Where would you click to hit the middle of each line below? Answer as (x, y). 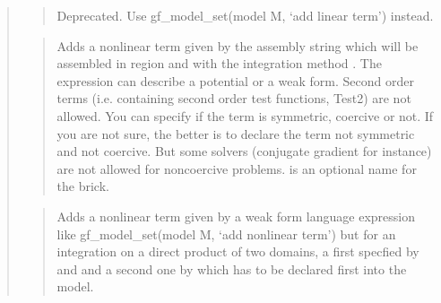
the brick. (83, 186)
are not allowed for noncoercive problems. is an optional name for (237, 168)
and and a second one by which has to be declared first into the (232, 268)
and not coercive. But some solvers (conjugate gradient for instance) (244, 151)
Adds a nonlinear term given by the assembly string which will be (238, 45)
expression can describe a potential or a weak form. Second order (235, 80)
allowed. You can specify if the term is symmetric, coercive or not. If (245, 115)
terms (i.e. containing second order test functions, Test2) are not (234, 98)
